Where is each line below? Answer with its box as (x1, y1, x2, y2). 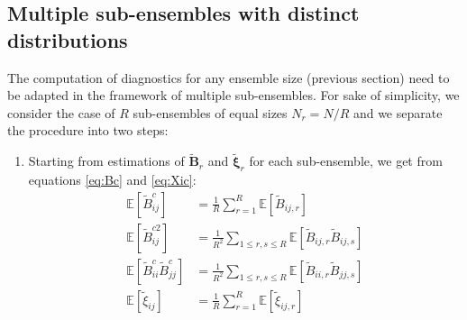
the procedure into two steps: (7, 121, 169, 140)
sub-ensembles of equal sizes (133, 103, 288, 122)
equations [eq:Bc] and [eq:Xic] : (28, 169, 197, 188)
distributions (7, 25, 128, 53)
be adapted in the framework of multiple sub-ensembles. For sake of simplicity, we (7, 86, 460, 105)
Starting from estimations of (28, 151, 185, 170)
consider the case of (7, 103, 115, 122)
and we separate (353, 103, 443, 122)
